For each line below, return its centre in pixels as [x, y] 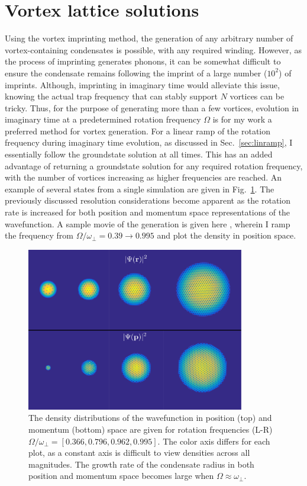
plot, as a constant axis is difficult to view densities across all [139, 453]
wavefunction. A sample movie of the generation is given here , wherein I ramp [148, 223]
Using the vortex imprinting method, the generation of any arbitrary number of [149, 38]
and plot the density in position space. [227, 235]
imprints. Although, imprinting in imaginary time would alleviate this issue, [142, 84]
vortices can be [257, 96]
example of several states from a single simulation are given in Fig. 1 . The [140, 189]
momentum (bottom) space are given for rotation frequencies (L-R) [151, 429]
